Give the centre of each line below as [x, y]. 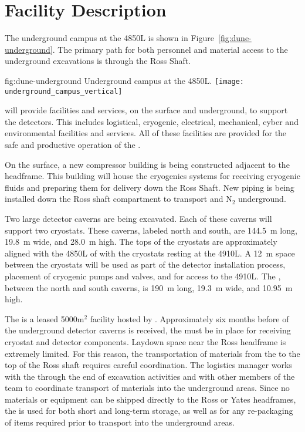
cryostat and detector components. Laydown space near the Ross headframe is [145, 341]
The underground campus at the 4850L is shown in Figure [109, 38]
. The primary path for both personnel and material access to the [170, 49]
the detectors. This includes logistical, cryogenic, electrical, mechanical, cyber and [152, 121]
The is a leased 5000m [45, 318]
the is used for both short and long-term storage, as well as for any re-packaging [149, 411]
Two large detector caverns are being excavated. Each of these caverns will [138, 218]
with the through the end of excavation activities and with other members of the [150, 376]
